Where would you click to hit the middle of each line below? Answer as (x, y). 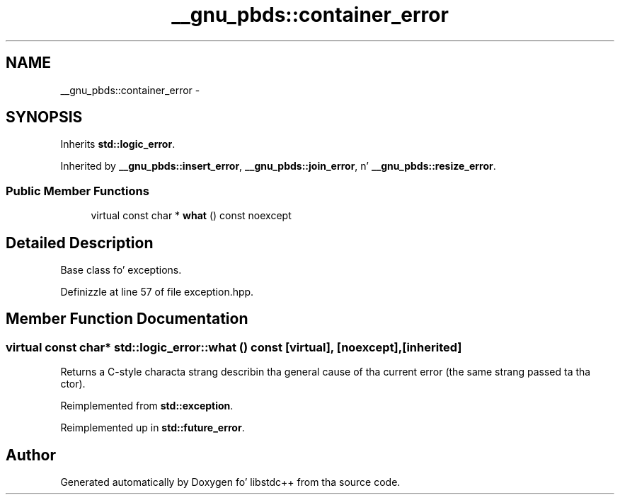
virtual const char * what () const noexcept (191, 216)
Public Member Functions (77, 191)
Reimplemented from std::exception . (147, 406)
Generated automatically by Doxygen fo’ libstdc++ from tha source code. (230, 482)
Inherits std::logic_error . (118, 144)
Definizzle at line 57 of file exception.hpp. (157, 292)
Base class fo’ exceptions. (121, 270)
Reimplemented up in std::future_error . (153, 428)
